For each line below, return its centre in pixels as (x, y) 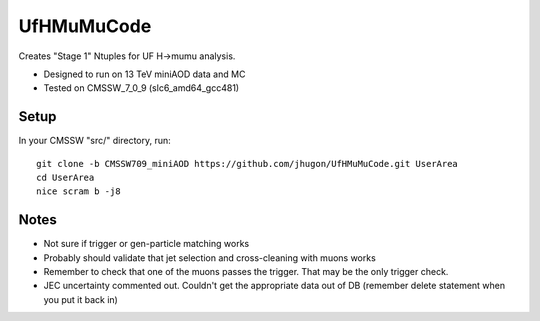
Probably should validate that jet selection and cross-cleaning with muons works (210, 257)
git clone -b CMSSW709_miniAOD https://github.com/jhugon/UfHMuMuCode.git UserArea (247, 163)
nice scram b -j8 (78, 191)
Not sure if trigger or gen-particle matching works (146, 244)
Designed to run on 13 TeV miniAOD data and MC (144, 74)
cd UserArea (65, 178)
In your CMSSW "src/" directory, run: (95, 141)
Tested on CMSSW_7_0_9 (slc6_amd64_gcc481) (141, 88)
